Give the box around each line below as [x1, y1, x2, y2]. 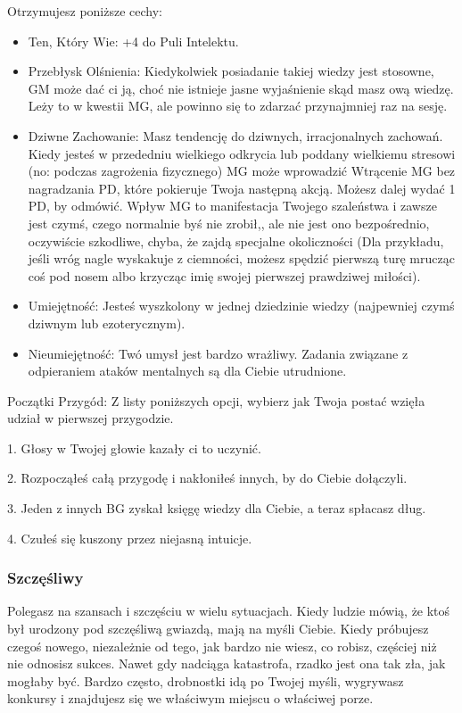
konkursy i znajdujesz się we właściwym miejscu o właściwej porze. [7, 689, 374, 708]
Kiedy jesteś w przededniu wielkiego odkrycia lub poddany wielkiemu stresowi [28, 144, 456, 162]
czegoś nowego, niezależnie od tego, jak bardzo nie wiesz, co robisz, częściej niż [7, 636, 437, 655]
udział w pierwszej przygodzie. [7, 409, 174, 427]
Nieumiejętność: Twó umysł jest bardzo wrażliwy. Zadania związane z [28, 344, 408, 362]
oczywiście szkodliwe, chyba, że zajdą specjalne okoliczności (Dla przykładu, [28, 231, 444, 250]
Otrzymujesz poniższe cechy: [7, 2, 162, 20]
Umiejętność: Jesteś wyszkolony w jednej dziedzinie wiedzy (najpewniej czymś [28, 296, 455, 315]
